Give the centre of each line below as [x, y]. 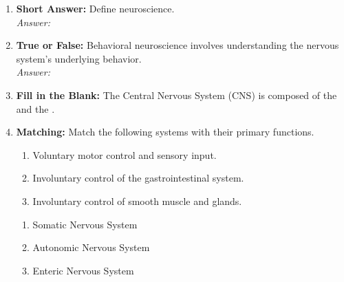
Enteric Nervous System [83, 270]
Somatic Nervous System [85, 224]
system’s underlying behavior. [79, 58]
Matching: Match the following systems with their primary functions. [165, 132]
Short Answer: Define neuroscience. [95, 8]
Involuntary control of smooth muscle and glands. [137, 200]
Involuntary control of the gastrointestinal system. [138, 178]
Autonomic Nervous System [91, 247]
